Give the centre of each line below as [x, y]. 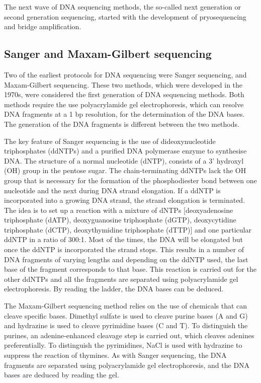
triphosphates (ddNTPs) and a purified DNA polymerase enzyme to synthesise [125, 151]
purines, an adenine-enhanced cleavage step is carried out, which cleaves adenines [129, 335]
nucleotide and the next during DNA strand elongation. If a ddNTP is [112, 190]
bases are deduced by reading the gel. [62, 375]
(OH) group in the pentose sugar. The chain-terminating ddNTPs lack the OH [125, 170]
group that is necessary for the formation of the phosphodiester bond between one [130, 180]
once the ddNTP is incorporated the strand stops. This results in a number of [124, 249]
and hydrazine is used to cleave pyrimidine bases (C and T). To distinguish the [126, 325]
